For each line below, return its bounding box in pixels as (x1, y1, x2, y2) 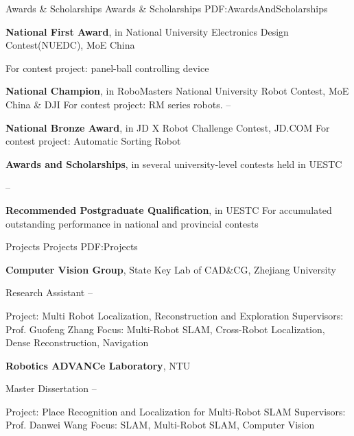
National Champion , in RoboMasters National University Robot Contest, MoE (5, 84, 349, 98)
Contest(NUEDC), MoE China (5, 38, 135, 52)
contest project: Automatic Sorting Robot (5, 134, 181, 148)
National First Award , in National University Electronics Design (5, 24, 289, 38)
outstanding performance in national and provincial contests (5, 216, 259, 230)
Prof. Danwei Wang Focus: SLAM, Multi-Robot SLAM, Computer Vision (5, 417, 315, 432)
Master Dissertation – (5, 381, 97, 396)
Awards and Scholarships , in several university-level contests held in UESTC (5, 156, 342, 171)
